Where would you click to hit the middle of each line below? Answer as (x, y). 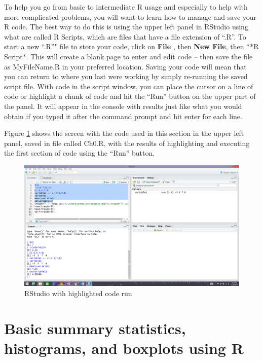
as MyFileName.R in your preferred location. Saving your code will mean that (125, 66)
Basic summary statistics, (95, 328)
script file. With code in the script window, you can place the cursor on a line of (129, 86)
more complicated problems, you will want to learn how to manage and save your (130, 16)
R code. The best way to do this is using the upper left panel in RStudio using (126, 27)
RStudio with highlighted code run (78, 293)
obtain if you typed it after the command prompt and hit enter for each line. (123, 116)
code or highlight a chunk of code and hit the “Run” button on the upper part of (130, 96)
